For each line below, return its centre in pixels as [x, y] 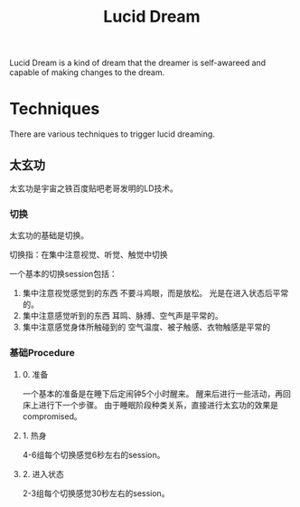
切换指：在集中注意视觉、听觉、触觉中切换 [89, 254]
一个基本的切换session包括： [63, 274]
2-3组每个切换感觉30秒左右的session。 [96, 493]
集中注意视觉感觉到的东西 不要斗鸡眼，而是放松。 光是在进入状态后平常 [155, 293]
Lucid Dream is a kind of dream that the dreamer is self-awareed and [138, 63]
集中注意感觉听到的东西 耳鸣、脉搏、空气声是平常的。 [122, 316]
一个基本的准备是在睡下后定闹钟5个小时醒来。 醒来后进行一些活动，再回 [157, 393]
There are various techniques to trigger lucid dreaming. [112, 134]
